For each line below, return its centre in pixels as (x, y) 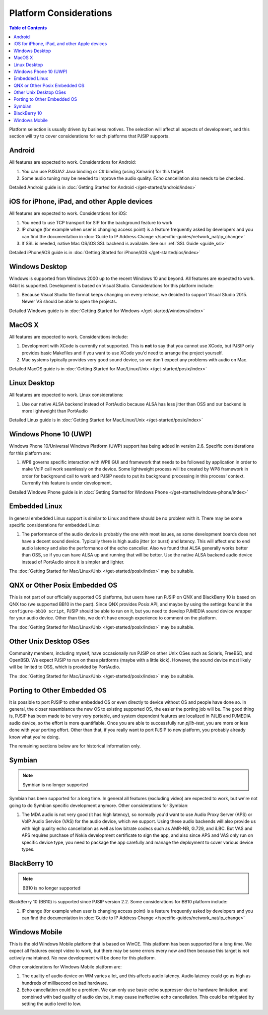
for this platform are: (30, 453)
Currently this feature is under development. (67, 483)
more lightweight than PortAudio (55, 411)
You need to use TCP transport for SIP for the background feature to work (97, 222)
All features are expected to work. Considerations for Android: (73, 162)
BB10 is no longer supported (51, 888)
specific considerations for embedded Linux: (55, 525)
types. (28, 849)
